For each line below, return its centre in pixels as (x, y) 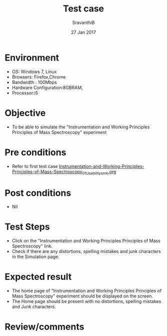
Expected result (38, 277)
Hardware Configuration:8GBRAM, (47, 87)
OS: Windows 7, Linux (34, 71)
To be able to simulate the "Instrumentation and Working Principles (81, 127)
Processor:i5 (25, 92)
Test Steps (27, 227)
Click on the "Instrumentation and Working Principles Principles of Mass (86, 241)
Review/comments (44, 327)
